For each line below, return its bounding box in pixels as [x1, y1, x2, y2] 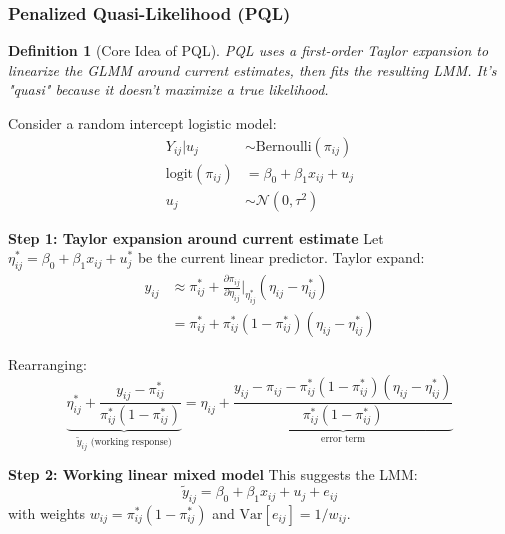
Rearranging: [8, 353, 87, 374]
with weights [8, 502, 86, 523]
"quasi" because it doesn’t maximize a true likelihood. [8, 79, 329, 100]
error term [321, 434, 366, 445]
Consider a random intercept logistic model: [8, 113, 277, 133]
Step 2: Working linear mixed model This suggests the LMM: [8, 464, 418, 485]
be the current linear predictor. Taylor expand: [137, 247, 425, 268]
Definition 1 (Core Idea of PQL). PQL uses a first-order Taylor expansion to [8, 40, 489, 61]
